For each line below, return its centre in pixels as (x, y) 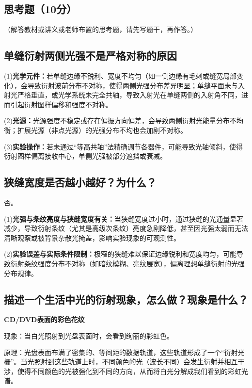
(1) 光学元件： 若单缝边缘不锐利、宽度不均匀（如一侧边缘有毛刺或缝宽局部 (120, 76)
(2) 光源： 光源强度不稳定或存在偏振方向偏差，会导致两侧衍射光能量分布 (117, 121)
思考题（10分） (40, 9)
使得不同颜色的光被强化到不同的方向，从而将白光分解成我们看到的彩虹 (129, 371)
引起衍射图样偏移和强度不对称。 (61, 104)
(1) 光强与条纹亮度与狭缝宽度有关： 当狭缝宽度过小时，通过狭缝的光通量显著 (124, 218)
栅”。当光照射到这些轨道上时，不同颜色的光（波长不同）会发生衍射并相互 (121, 362)
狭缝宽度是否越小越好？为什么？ (80, 182)
